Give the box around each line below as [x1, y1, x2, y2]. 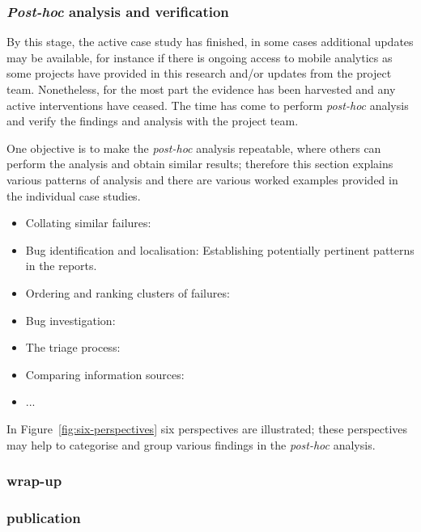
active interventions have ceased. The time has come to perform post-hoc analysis [6, 96, 409, 113]
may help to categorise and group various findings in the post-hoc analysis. [6, 436, 376, 453]
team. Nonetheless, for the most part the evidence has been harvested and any [6, 81, 396, 97]
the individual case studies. [6, 187, 141, 204]
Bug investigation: [25, 311, 116, 328]
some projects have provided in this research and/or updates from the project [6, 65, 392, 82]
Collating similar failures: [25, 214, 151, 231]
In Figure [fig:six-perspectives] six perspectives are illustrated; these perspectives [6, 420, 408, 437]
